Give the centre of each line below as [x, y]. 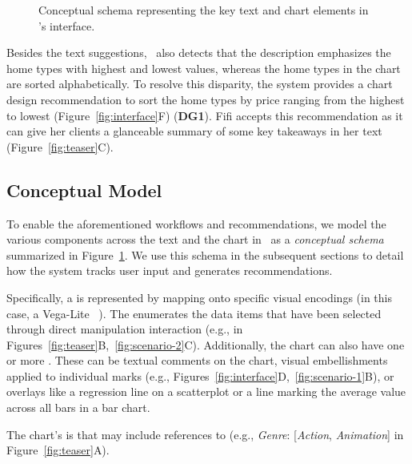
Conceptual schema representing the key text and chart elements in [204, 10]
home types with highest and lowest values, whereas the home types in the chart [204, 68]
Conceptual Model [84, 190]
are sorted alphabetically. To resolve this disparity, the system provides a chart [200, 84]
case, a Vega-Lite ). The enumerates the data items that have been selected [194, 313]
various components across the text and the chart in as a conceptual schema [195, 239]
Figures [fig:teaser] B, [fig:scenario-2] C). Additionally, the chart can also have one [206, 344]
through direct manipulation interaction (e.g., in [125, 329]
